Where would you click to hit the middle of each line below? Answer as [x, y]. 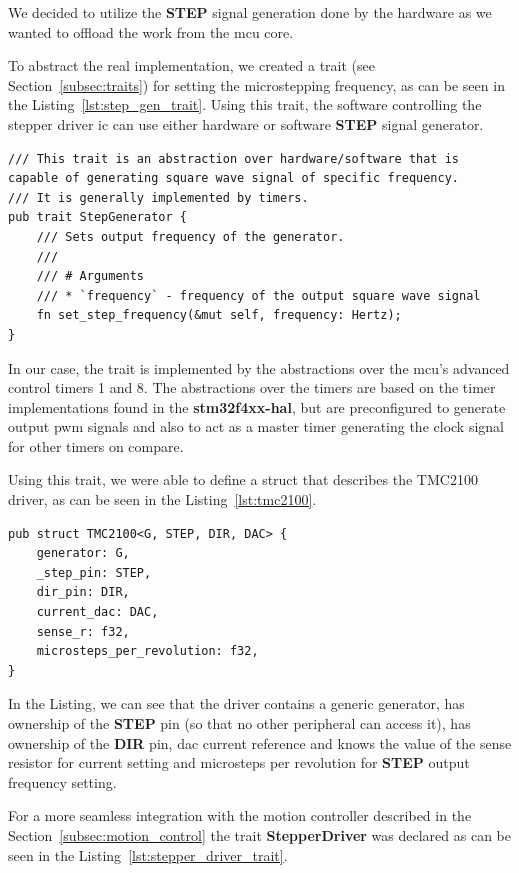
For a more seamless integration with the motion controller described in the [240, 815]
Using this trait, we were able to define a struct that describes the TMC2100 [243, 479]
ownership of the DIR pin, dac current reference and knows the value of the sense [260, 742]
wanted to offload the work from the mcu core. [151, 31]
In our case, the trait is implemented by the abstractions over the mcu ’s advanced [259, 367]
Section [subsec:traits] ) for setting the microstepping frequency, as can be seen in [256, 84]
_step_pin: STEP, [94, 572]
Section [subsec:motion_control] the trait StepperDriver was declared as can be [259, 834]
